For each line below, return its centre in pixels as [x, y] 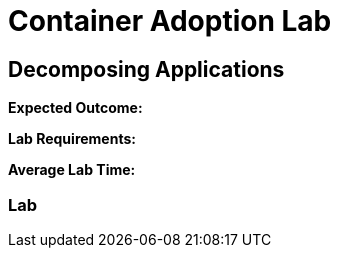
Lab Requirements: [72, 139]
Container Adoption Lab [170, 21]
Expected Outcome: [75, 108]
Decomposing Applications [146, 69]
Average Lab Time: [72, 170]
